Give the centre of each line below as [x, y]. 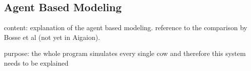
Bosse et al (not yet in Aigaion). [52, 37]
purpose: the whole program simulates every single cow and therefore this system [125, 53]
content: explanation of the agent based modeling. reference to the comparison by [126, 27]
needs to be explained [36, 62]
